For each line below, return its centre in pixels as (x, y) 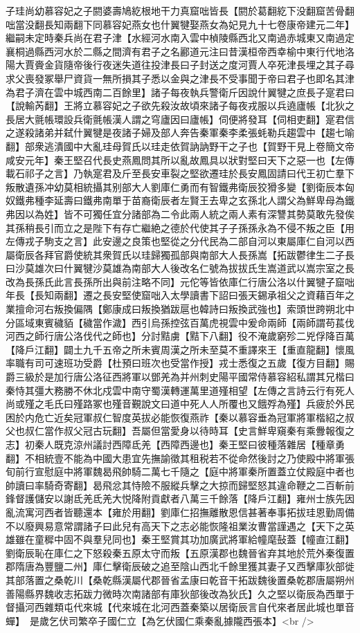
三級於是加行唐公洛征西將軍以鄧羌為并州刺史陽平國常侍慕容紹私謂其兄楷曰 (184, 377)
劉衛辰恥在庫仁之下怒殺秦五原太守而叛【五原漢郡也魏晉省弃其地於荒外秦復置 (180, 552)
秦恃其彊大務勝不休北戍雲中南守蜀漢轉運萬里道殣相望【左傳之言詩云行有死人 (180, 390)
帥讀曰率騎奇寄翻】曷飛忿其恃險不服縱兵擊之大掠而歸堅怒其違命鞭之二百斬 (175, 485)
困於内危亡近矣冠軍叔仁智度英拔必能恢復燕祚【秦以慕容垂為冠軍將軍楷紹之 (175, 417)
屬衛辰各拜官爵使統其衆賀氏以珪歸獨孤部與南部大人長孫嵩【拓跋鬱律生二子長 (180, 254)
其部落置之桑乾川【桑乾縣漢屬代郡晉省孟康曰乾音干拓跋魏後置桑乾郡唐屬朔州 (180, 579)
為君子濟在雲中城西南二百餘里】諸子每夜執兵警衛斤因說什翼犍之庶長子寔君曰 (180, 92)
